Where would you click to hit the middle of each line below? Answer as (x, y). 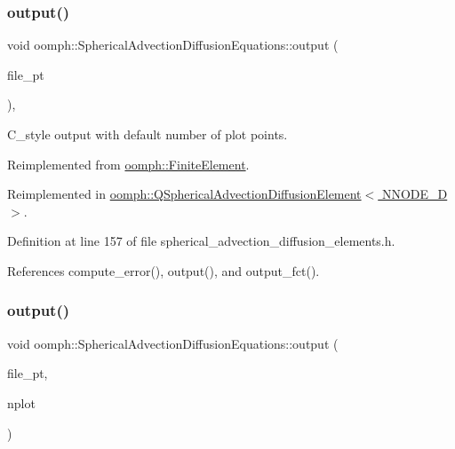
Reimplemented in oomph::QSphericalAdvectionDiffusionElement (184, 194)
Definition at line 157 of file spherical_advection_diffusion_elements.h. (201, 241)
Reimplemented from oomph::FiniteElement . (128, 164)
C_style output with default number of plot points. (148, 134)
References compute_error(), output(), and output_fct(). (164, 270)
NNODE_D (415, 194)
